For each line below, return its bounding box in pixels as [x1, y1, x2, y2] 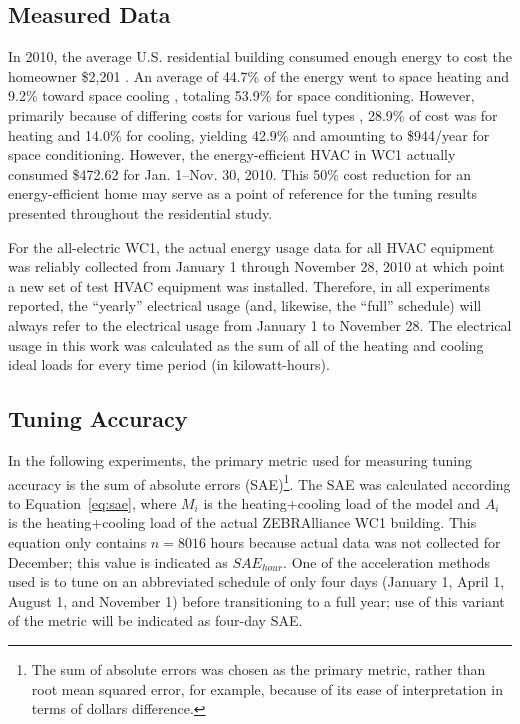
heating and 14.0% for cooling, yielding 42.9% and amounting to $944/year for [8, 124, 490, 145]
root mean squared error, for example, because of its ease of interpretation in [31, 678, 503, 699]
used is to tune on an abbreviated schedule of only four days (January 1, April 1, [8, 571, 505, 592]
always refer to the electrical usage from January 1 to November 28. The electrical [8, 314, 512, 335]
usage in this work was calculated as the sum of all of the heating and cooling [8, 334, 484, 355]
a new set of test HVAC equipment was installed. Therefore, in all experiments [8, 275, 490, 296]
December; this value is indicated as [8, 551, 228, 572]
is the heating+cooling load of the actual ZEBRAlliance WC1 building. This [8, 512, 477, 533]
